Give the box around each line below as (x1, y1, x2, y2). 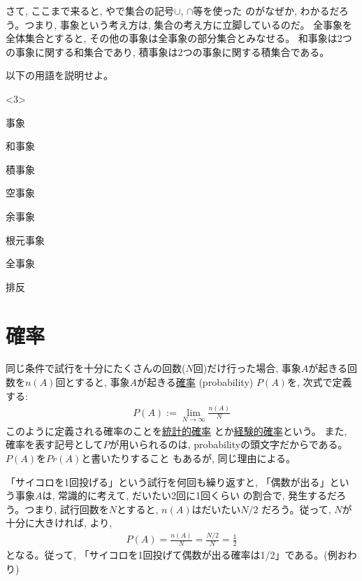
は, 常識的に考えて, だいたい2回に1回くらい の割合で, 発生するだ (42, 488, 337, 503)
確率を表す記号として (6, 437, 103, 452)
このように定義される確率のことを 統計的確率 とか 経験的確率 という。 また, (6, 423, 347, 438)
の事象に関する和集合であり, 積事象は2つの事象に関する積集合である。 (6, 44, 330, 59)
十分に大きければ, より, (6, 515, 113, 530)
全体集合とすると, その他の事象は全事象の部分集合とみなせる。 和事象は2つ (6, 31, 352, 45)
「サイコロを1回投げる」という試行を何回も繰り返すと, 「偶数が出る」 (6, 474, 330, 489)
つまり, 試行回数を (24, 501, 109, 516)
